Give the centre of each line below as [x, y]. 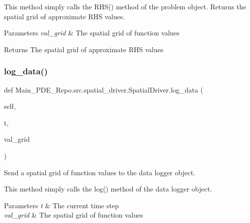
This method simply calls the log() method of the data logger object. [108, 189]
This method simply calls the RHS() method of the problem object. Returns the [125, 6]
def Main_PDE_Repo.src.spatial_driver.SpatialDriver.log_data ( [104, 89]
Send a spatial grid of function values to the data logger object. [100, 172]
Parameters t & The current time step [62, 205]
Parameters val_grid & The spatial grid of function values [92, 33]
